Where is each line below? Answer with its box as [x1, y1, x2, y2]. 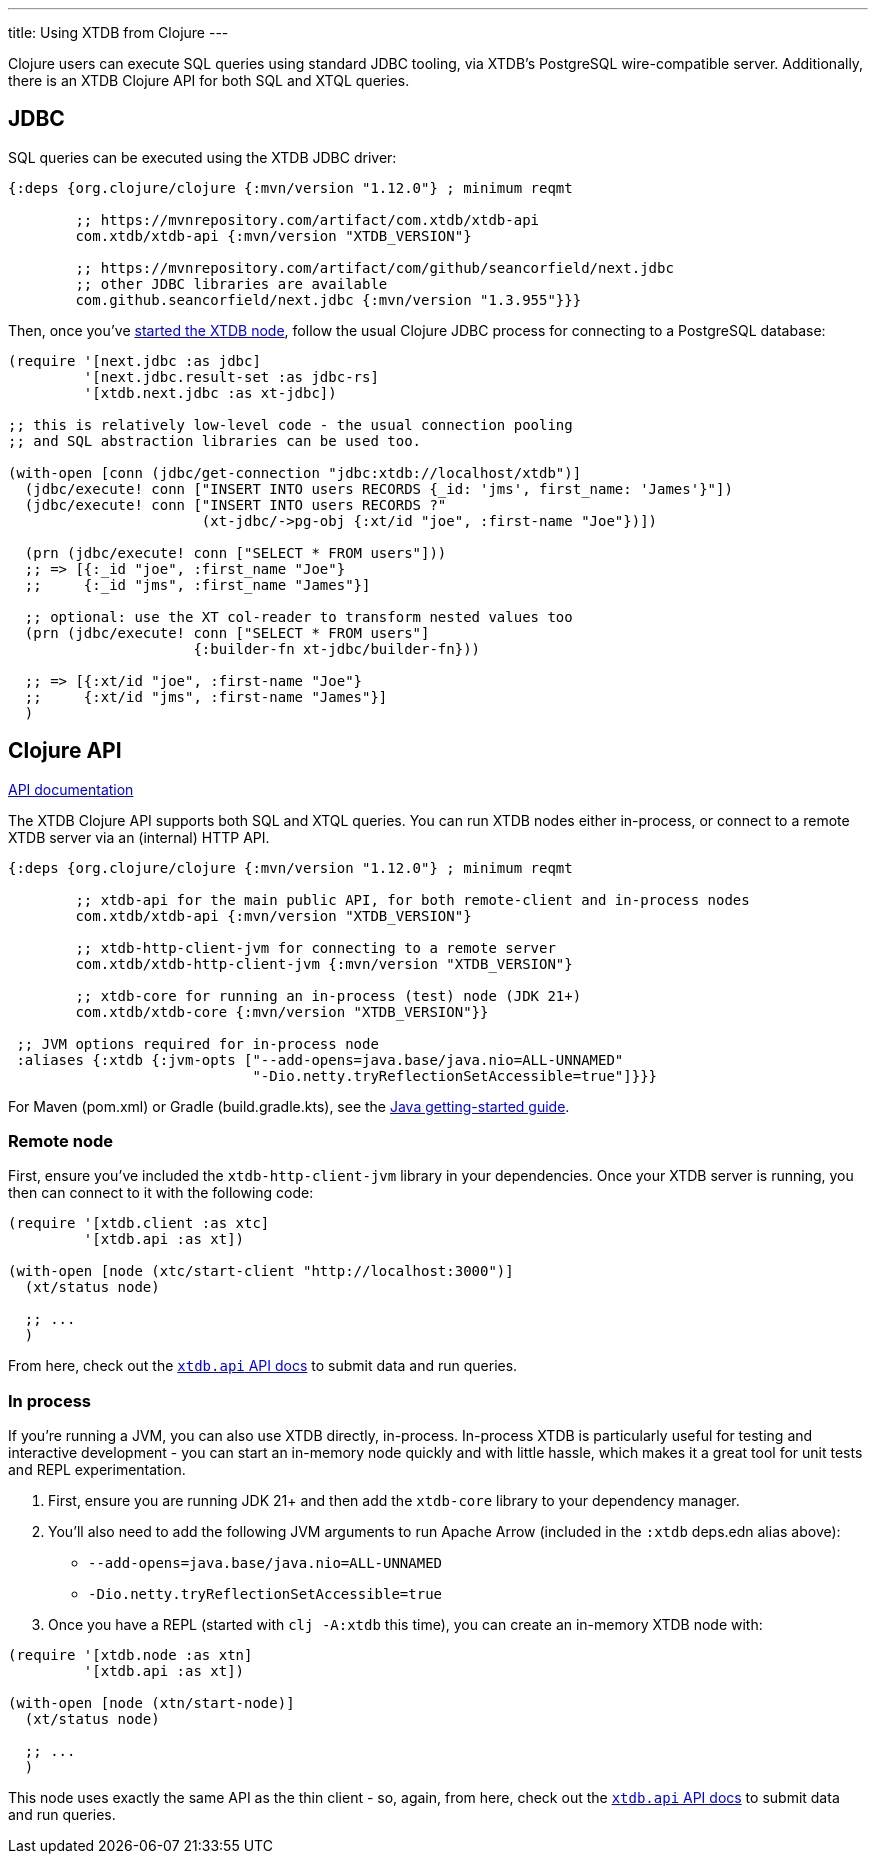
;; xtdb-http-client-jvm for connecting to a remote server [75, 939, 556, 956]
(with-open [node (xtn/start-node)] [8, 1695, 295, 1712]
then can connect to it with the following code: [8, 1184, 314, 1202]
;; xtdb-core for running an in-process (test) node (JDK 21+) [75, 987, 582, 1004]
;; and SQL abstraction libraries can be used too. [8, 432, 422, 449]
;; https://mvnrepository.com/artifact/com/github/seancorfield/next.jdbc [75, 259, 674, 276]
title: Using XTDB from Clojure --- [8, 24, 229, 41]
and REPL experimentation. [8, 1461, 186, 1479]
